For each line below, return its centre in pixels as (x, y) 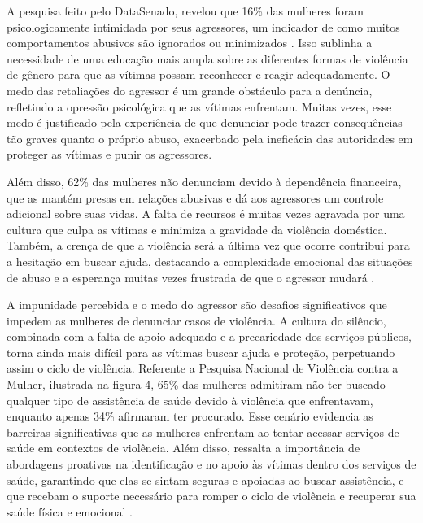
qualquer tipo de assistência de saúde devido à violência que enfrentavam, (190, 400)
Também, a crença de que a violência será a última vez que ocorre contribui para (208, 245)
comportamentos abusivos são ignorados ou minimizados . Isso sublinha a (190, 43)
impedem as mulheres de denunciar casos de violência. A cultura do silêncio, (196, 320)
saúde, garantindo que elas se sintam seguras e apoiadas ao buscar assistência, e (205, 479)
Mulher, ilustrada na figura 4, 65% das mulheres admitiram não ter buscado (196, 384)
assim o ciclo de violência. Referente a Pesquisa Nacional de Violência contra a (203, 368)
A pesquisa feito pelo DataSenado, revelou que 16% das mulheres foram (185, 11)
